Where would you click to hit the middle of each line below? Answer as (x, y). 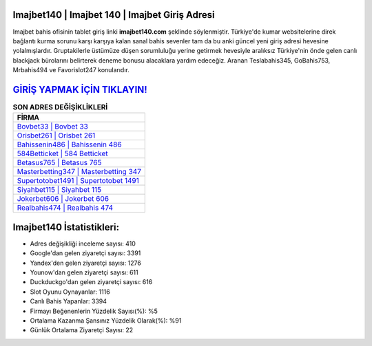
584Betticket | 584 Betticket (62, 153)
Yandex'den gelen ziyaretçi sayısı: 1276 (85, 263)
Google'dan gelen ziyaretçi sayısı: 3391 (85, 253)
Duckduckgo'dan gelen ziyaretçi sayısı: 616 (91, 282)
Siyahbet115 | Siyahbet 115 (59, 190)
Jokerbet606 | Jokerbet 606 (63, 199)
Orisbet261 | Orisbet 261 (56, 136)
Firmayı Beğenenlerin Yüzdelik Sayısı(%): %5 (94, 311)
